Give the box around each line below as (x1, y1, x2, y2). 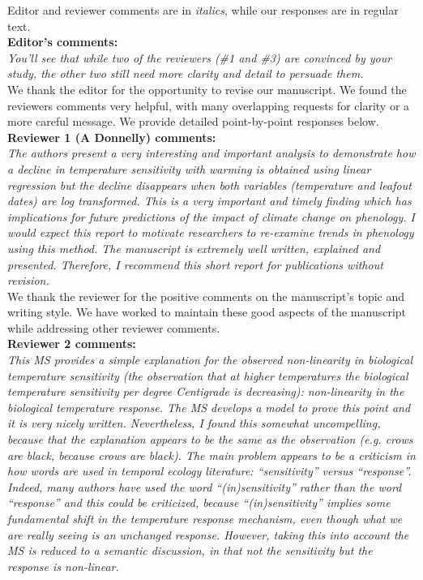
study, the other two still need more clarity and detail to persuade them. (7, 65, 364, 82)
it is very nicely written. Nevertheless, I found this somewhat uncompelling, (7, 415, 381, 432)
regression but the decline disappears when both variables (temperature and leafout (7, 176, 412, 193)
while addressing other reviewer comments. (7, 319, 220, 336)
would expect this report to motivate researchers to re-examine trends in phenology (7, 224, 414, 241)
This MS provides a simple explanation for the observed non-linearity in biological (7, 351, 413, 368)
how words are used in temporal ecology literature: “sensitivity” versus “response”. (7, 462, 412, 479)
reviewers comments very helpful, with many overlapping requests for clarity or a (7, 97, 410, 114)
